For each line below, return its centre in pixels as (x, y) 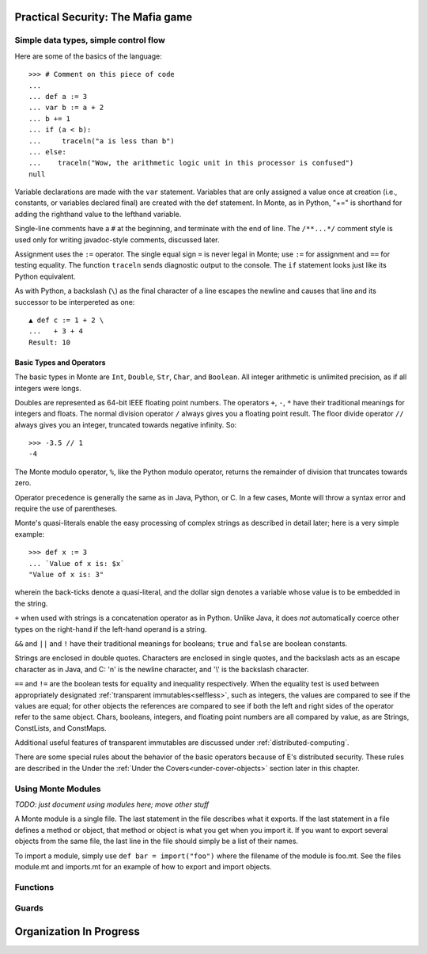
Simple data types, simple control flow (90, 40)
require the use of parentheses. (66, 509)
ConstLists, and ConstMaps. (60, 728)
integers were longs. (48, 388)
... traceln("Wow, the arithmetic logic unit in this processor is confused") (191, 163)
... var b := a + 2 (66, 108)
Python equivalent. (45, 276)
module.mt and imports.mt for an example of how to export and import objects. (143, 866)
